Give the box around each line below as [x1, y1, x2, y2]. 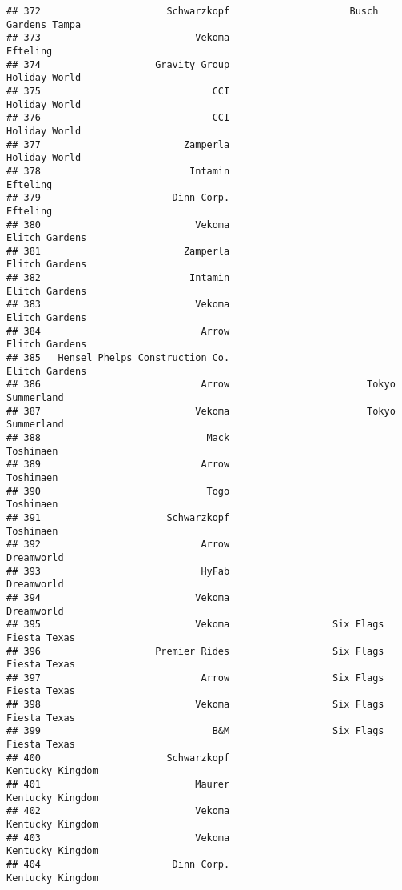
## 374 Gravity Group [6, 58, 230, 70]
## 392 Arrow [6, 539, 230, 551]
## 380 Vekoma [6, 218, 230, 231]
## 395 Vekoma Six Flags [6, 619, 384, 631]
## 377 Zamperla [6, 138, 230, 150]
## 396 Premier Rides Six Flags [6, 645, 384, 657]
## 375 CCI [6, 85, 230, 97]
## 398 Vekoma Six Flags [6, 699, 384, 711]
